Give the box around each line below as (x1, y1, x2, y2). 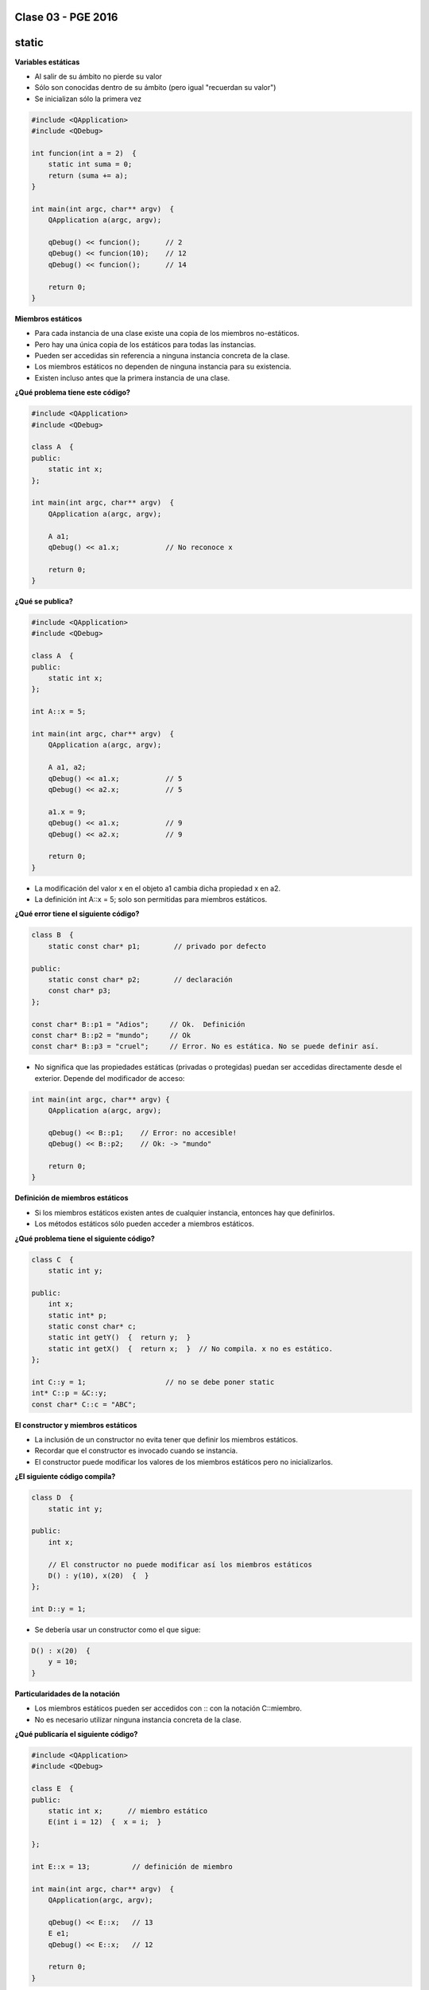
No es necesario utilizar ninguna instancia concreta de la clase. (34, 1715, 242, 1724)
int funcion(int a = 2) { (31, 148, 137, 158)
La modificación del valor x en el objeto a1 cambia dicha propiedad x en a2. (34, 884, 281, 893)
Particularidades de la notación (14, 1688, 121, 1699)
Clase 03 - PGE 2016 (14, 10, 118, 24)
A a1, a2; (48, 763, 87, 772)
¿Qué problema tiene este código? (14, 388, 131, 397)
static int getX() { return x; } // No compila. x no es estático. (48, 1344, 334, 1353)
